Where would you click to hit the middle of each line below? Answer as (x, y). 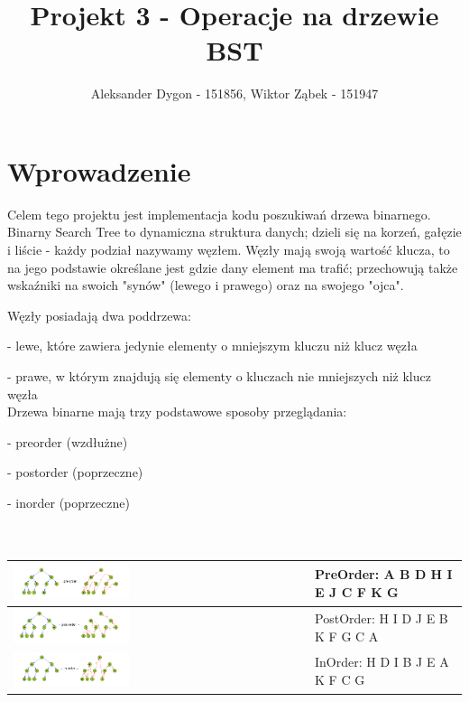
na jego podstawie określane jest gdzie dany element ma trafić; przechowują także (233, 267)
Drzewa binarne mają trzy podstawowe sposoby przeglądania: (177, 412)
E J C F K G (357, 591)
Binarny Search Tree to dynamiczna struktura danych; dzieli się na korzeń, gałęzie (234, 232)
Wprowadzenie (99, 170)
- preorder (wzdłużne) (68, 441)
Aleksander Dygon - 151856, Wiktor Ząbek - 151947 (234, 94)
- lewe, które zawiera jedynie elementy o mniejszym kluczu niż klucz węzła (212, 346)
